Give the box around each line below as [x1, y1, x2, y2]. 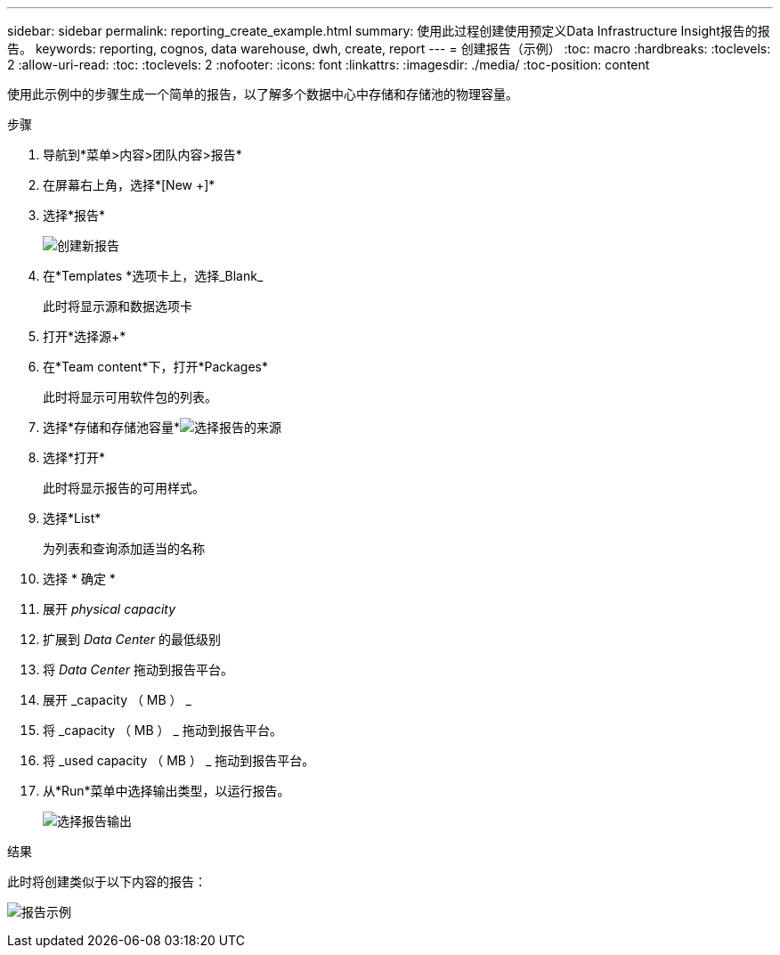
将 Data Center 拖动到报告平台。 [43, 662, 233, 677]
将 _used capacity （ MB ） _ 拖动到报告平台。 [43, 753, 315, 768]
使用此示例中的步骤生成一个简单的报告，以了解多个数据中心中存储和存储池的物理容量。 [7, 86, 518, 102]
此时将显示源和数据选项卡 [43, 298, 192, 314]
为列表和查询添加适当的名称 [43, 541, 205, 556]
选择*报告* [43, 208, 106, 223]
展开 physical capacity [43, 601, 176, 616]
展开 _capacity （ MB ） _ [43, 692, 191, 707]
